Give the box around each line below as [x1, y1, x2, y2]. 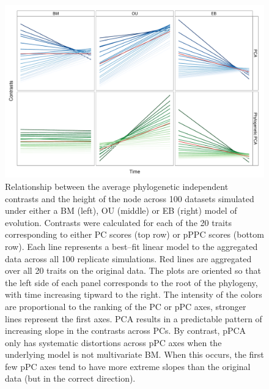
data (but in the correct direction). [5, 372, 136, 385]
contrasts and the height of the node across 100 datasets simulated [5, 192, 254, 205]
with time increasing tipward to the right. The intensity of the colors [5, 288, 262, 301]
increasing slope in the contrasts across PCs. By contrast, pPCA [5, 324, 246, 337]
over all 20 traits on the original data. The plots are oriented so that [5, 264, 261, 277]
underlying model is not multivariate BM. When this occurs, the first [5, 348, 264, 361]
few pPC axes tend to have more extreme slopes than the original [5, 360, 251, 372]
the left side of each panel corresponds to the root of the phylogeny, [5, 276, 258, 289]
